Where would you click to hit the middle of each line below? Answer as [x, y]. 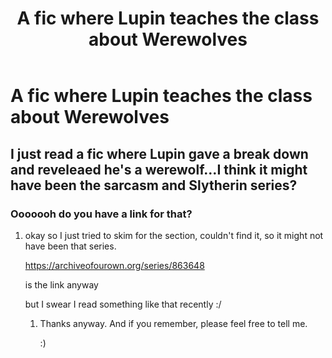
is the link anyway [61, 284]
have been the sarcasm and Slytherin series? [154, 185]
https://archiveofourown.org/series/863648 [114, 265]
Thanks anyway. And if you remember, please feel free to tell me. [173, 323]
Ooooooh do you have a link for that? [101, 214]
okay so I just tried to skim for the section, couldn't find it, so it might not [174, 235]
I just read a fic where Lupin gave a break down [159, 153]
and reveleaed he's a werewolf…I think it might [159, 169]
